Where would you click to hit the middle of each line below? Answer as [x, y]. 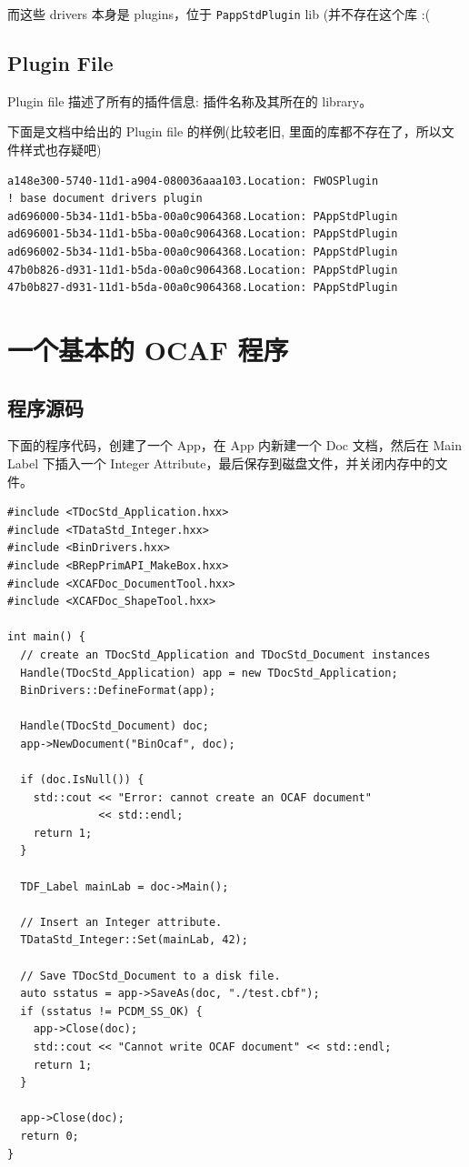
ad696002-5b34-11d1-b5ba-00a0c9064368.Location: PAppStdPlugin [203, 252]
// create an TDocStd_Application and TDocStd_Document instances [225, 654]
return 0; [50, 1136]
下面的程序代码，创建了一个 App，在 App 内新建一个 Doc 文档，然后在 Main [234, 445]
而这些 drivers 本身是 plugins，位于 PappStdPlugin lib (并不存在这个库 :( [219, 14]
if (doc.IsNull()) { [82, 780]
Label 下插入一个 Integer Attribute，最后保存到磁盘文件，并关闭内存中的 [221, 463]
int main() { [46, 637]
